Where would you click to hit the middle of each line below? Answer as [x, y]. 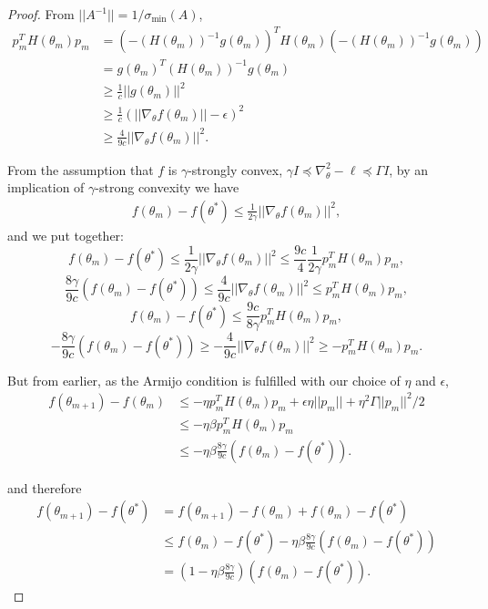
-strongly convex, [235, 169]
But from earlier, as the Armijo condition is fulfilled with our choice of [204, 380]
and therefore [45, 487]
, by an [409, 169]
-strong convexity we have [167, 187]
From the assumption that [81, 169]
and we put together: [66, 235]
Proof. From [41, 14]
